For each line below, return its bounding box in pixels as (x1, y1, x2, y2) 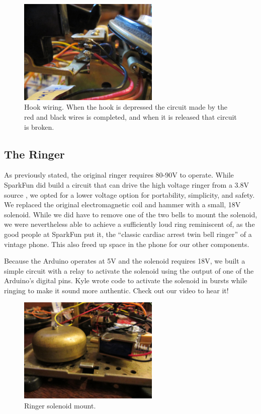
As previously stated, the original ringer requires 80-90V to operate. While (4, 170, 234, 180)
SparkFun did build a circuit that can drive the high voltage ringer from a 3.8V (4, 179, 249, 190)
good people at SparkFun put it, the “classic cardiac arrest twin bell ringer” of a (4, 228, 252, 239)
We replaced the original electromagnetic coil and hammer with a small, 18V (4, 199, 241, 210)
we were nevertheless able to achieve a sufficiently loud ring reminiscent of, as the (4, 219, 255, 229)
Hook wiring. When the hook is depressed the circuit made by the (24, 102, 228, 112)
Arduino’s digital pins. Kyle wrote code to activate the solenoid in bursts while (4, 275, 247, 286)
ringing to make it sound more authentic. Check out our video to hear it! (4, 285, 229, 295)
